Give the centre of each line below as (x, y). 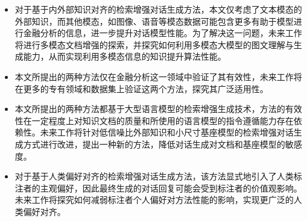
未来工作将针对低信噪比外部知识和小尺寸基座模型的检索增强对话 (167, 132)
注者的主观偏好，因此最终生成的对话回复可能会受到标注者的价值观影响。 (158, 188)
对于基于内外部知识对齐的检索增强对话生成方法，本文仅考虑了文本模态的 (158, 9)
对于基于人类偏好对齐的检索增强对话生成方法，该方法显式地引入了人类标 (158, 176)
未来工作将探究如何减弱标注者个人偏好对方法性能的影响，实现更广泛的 (154, 200)
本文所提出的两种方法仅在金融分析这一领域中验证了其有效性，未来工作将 (158, 76)
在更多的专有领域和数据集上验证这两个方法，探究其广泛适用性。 (141, 88)
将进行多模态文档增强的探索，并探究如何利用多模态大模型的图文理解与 (154, 44)
